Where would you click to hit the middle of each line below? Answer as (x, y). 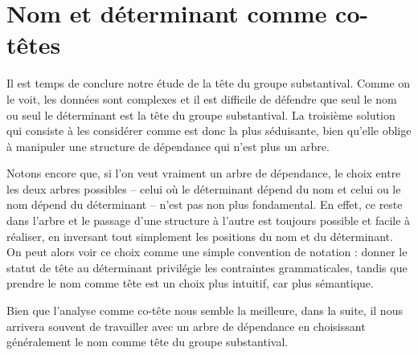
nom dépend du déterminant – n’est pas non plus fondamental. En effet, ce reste (205, 204)
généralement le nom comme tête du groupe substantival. (148, 342)
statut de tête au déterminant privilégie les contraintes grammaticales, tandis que (207, 267)
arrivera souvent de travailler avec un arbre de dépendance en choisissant (186, 326)
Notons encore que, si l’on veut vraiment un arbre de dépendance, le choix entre (204, 173)
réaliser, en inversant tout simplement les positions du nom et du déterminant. (200, 236)
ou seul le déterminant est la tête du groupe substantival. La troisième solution (201, 114)
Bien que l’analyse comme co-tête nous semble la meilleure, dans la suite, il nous (205, 310)
